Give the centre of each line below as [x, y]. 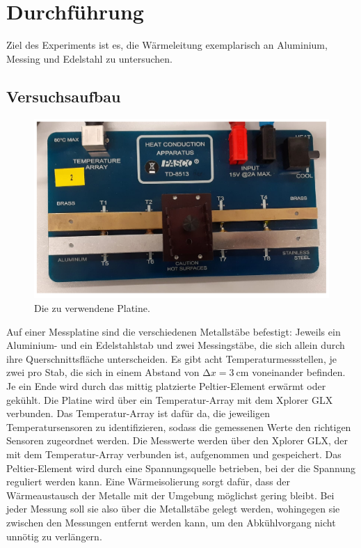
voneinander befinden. [299, 372]
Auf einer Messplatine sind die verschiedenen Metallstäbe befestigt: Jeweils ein [174, 331]
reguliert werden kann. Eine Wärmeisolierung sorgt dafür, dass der [149, 482]
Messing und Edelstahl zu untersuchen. [89, 58]
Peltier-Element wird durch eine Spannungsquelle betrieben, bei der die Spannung [181, 468]
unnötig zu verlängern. [54, 536]
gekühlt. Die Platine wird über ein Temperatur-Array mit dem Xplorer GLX [170, 399]
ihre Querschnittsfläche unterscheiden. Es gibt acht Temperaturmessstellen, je [171, 358]
